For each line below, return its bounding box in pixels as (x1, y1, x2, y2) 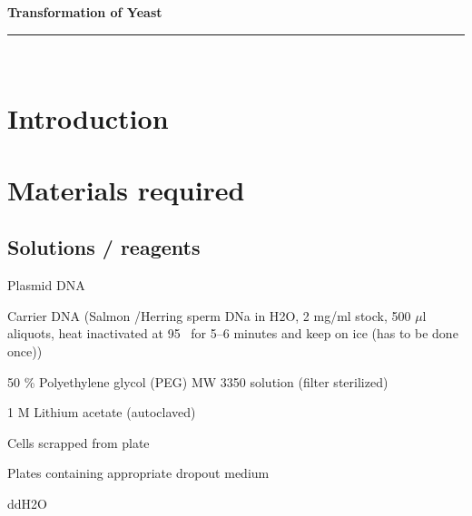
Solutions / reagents (7, 233, 201, 261)
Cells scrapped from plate (7, 433, 150, 452)
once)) (7, 341, 43, 360)
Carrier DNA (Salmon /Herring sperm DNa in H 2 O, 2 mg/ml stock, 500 (7, 306, 411, 325)
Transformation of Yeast (7, 3, 162, 21)
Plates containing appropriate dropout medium (7, 463, 270, 482)
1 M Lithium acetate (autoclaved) (7, 403, 196, 422)
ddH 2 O (7, 493, 47, 512)
